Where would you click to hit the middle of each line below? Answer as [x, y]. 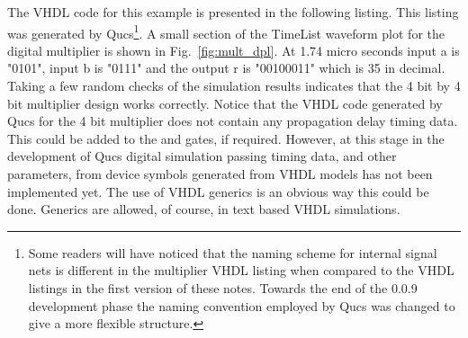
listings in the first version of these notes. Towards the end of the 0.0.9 [223, 287]
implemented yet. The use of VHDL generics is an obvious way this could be [218, 191]
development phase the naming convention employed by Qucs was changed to [242, 305]
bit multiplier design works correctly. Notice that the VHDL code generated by [225, 103]
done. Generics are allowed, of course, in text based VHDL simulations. [204, 209]
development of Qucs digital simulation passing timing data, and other [202, 156]
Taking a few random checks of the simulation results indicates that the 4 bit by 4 [234, 86]
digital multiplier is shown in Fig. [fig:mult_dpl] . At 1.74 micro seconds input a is [234, 50]
